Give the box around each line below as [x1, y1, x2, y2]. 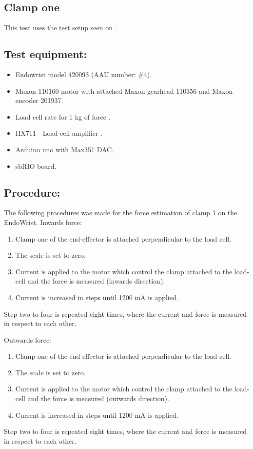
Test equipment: [4, 46, 87, 61]
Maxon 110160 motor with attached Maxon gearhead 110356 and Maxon [15, 85, 233, 96]
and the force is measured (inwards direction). [27, 276, 165, 286]
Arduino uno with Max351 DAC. [15, 144, 114, 154]
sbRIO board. [15, 161, 57, 171]
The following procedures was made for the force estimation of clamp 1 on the [4, 207, 237, 218]
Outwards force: [4, 334, 51, 345]
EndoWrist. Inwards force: [4, 217, 82, 227]
